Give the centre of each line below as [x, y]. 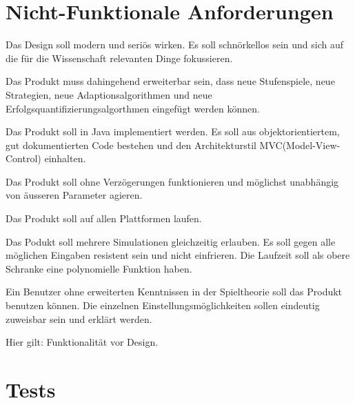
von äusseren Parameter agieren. [74, 195]
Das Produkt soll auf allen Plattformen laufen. [104, 218]
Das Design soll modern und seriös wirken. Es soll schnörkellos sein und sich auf [175, 45]
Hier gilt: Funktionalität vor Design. [82, 342]
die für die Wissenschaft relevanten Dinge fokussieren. [119, 58]
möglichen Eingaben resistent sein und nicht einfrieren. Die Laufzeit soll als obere [178, 255]
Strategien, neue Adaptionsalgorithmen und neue [109, 94]
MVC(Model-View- [300, 145]
